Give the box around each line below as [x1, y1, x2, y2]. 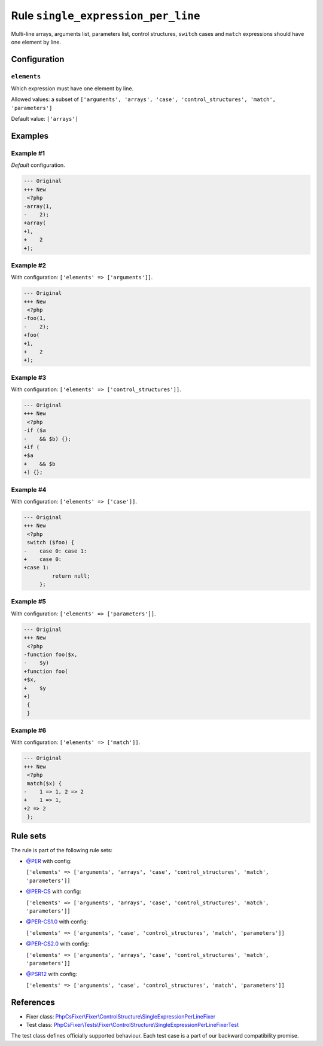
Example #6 [11, 727, 47, 735]
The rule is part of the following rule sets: [11, 846, 113, 853]
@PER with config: [26, 858, 72, 865]
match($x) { [27, 780, 62, 786]
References [11, 997, 55, 1007]
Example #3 [11, 373, 47, 382]
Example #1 [11, 150, 45, 158]
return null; [51, 572, 90, 580]
